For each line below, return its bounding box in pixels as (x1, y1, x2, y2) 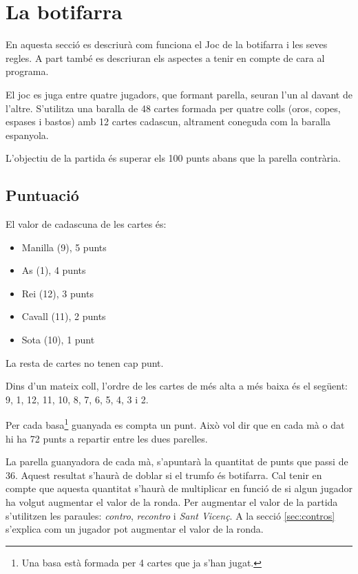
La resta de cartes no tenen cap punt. (6, 355, 164, 370)
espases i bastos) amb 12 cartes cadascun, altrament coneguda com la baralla (6, 114, 330, 129)
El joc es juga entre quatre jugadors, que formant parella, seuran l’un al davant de (6, 87, 352, 101)
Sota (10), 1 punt (21, 332, 95, 347)
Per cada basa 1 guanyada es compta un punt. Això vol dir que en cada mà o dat (6, 416, 345, 432)
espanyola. (6, 127, 49, 142)
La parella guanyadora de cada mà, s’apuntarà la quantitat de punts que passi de (6, 454, 348, 469)
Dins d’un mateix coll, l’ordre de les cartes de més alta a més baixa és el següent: (6, 379, 348, 393)
